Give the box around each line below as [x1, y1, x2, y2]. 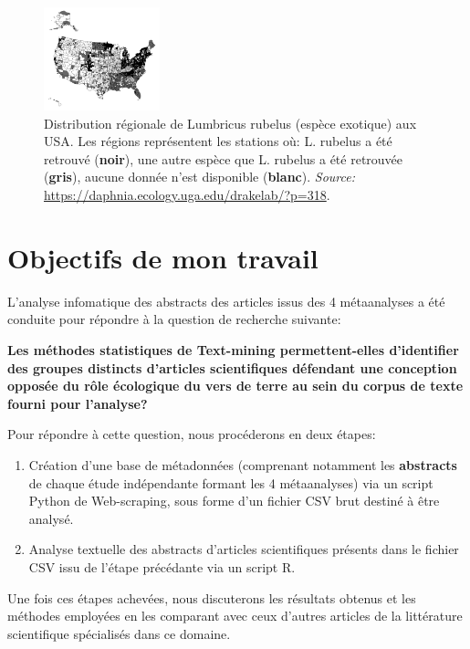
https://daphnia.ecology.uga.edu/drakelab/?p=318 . [44, 185, 330, 204]
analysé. [28, 508, 74, 528]
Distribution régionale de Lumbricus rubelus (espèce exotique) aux [44, 113, 417, 132]
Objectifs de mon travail [7, 238, 319, 276]
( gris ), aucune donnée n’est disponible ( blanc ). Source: [44, 167, 355, 186]
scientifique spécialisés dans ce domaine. [7, 623, 231, 643]
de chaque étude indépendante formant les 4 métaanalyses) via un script [28, 473, 433, 492]
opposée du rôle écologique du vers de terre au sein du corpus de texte [7, 376, 464, 395]
